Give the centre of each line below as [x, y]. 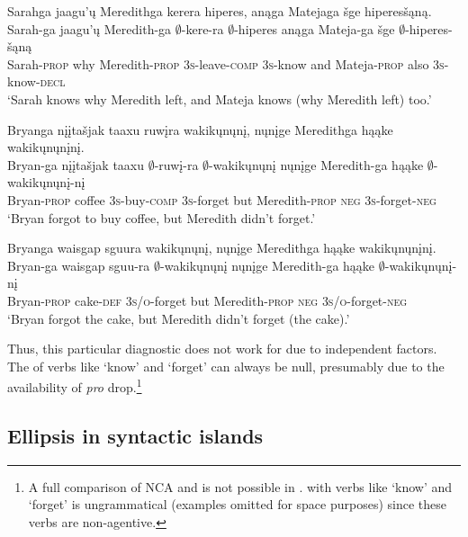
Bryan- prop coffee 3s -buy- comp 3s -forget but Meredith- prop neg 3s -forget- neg [222, 199]
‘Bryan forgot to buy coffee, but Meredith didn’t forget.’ [162, 217]
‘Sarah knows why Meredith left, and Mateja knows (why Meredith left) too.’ [220, 98]
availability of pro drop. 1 [75, 385]
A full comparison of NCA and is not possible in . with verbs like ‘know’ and [240, 486]
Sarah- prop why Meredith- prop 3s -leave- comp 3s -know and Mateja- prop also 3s [226, 63]
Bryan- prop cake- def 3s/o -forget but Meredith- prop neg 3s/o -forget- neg [207, 300]
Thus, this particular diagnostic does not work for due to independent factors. [222, 349]
